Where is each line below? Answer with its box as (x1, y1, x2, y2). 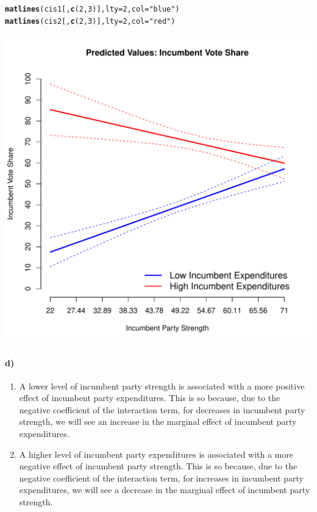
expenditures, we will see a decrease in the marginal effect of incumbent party (19, 483, 310, 496)
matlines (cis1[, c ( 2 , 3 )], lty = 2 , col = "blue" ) (5, 5, 180, 13)
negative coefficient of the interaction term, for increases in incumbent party (19, 471, 304, 484)
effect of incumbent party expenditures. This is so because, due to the (19, 391, 280, 404)
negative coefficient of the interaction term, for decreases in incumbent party (19, 403, 305, 416)
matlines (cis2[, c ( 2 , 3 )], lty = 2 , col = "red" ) (5, 16, 176, 26)
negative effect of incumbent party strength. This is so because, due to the (19, 460, 297, 472)
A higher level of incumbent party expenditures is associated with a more (19, 447, 294, 460)
